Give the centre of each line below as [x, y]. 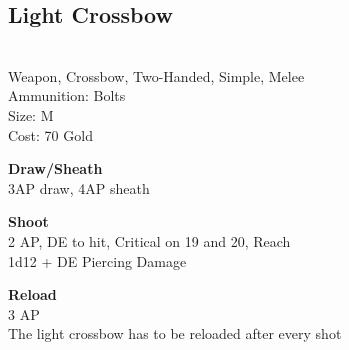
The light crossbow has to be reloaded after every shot [175, 333]
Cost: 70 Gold [50, 134]
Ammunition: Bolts [67, 95]
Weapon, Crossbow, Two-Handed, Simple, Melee [156, 75]
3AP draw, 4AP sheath [79, 187]
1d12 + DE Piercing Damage [97, 260]
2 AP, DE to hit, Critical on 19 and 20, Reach [149, 240]
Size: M [31, 114]
